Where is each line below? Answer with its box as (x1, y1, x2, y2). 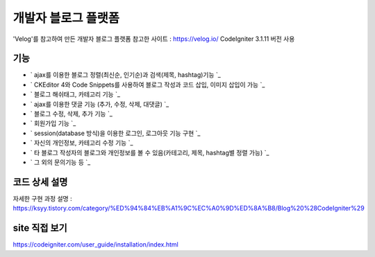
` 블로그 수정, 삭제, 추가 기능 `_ (30, 109, 112, 118)
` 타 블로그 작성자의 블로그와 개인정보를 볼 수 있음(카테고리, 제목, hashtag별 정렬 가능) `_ (30, 148, 269, 157)
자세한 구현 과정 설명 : (12, 194, 72, 202)
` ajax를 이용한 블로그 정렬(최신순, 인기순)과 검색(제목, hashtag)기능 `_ (30, 71, 222, 79)
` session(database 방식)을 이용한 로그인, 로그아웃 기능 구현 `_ (30, 129, 201, 137)
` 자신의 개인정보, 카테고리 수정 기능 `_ (30, 139, 133, 147)
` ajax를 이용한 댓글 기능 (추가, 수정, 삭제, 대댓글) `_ (30, 100, 169, 108)
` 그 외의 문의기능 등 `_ (30, 158, 91, 166)
